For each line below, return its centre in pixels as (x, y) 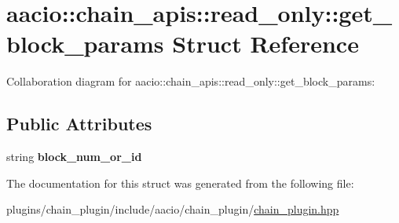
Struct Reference (265, 44)
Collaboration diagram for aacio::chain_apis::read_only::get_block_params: (191, 81)
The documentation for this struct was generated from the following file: (180, 183)
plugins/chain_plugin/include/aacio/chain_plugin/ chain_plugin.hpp (173, 209)
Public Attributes (79, 124)
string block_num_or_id (74, 157)
